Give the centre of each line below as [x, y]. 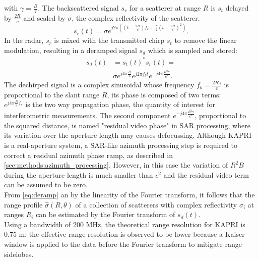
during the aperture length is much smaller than [79, 174]
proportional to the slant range [52, 94]
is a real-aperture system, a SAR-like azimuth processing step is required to [121, 145]
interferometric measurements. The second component [87, 115]
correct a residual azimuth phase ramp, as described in [88, 155]
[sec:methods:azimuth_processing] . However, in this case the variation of [116, 165]
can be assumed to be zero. [46, 185]
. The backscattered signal [78, 8]
